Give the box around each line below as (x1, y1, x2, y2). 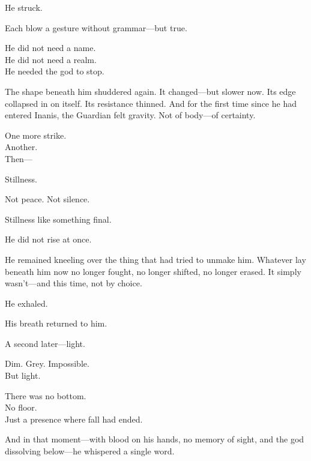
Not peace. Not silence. (5, 193, 90, 205)
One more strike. (5, 128, 67, 141)
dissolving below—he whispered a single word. (5, 445, 175, 457)
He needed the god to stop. (5, 65, 104, 77)
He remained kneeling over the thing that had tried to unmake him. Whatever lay (5, 253, 306, 265)
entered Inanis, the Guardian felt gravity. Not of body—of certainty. (5, 109, 256, 121)
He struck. (5, 1, 43, 13)
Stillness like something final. (5, 212, 112, 225)
